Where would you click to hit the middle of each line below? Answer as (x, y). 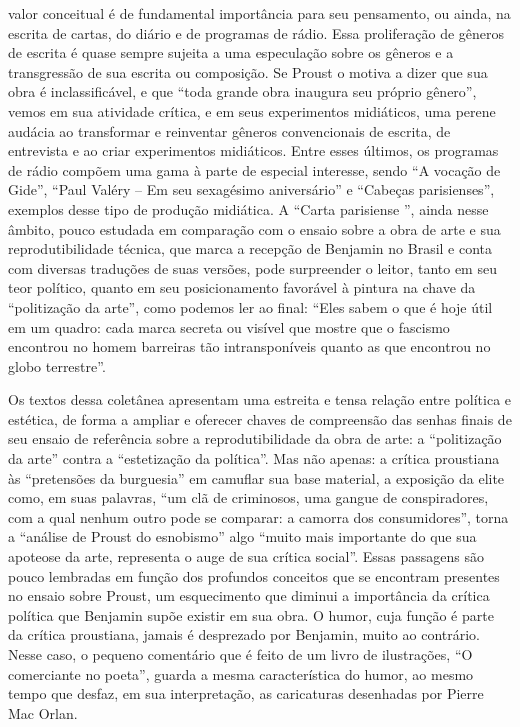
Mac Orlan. (43, 712)
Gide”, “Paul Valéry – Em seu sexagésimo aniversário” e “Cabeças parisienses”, (251, 189)
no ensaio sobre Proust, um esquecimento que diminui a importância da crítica (249, 595)
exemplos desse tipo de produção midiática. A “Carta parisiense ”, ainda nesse (248, 208)
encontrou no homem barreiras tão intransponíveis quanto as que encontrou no (249, 346)
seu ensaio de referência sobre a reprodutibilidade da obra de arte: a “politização (255, 438)
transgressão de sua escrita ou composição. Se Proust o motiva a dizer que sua (248, 71)
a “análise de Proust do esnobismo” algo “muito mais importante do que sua (242, 536)
